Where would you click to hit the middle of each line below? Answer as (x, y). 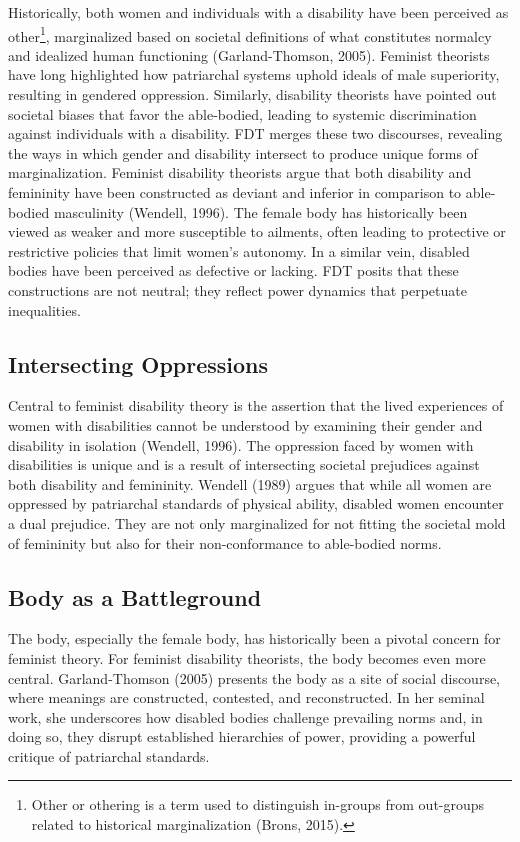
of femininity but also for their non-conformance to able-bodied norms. (225, 542)
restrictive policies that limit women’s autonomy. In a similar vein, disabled (239, 250)
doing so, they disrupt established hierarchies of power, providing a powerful (242, 736)
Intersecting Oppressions (138, 363)
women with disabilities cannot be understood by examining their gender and (245, 424)
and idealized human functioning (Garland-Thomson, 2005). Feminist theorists (249, 54)
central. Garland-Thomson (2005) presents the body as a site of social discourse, (254, 677)
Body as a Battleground (135, 596)
